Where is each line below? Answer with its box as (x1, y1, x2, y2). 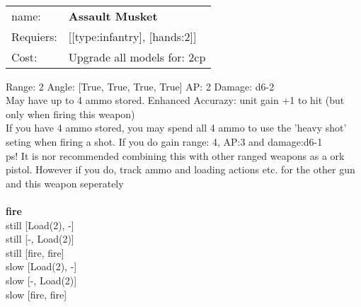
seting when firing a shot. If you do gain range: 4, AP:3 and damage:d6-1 (6, 134, 323, 149)
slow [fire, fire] (6, 286, 67, 301)
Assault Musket (68, 7, 158, 24)
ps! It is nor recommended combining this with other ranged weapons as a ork (6, 148, 345, 163)
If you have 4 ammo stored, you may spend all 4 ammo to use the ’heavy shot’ (6, 120, 347, 135)
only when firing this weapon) (6, 106, 135, 121)
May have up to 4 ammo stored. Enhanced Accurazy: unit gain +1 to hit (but (6, 93, 345, 108)
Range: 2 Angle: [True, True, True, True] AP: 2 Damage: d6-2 (6, 79, 275, 93)
